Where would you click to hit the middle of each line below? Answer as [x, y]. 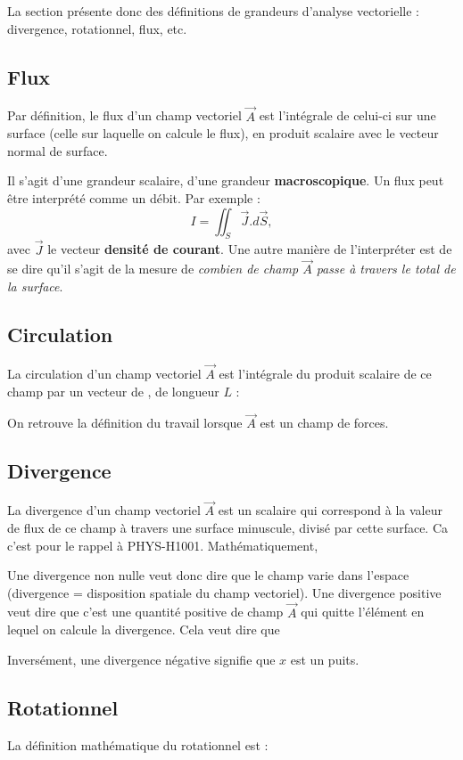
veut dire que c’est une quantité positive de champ [145, 612]
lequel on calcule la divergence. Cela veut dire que [144, 629]
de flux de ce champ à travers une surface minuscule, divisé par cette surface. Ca [228, 528]
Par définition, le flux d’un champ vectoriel [124, 115]
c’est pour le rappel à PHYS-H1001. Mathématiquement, [163, 545]
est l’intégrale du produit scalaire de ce [325, 374]
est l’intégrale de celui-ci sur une [347, 115]
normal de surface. [58, 150]
